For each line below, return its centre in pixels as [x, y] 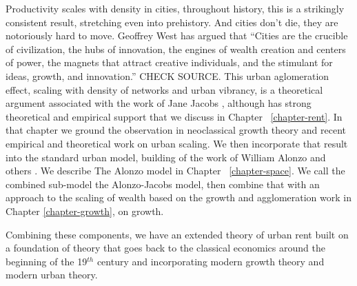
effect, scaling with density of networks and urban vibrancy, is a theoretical [164, 89]
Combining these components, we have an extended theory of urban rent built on [177, 234]
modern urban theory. [52, 275]
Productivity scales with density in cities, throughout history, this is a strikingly [175, 8]
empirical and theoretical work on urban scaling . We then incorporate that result [177, 143]
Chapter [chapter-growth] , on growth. [85, 211]
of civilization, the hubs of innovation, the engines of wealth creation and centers [176, 49]
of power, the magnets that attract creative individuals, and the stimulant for [169, 62]
